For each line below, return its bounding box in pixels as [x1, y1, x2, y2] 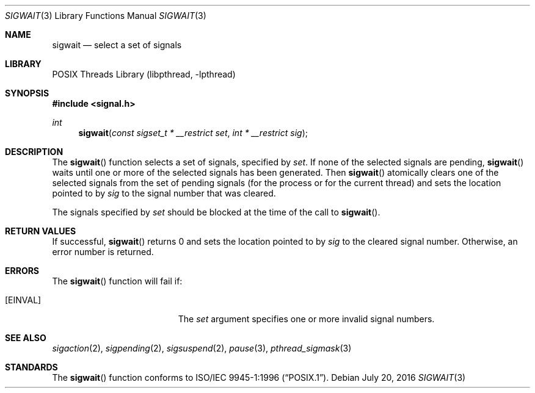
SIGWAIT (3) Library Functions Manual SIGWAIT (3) [5, 10, 206, 21]
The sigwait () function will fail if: [52, 276, 183, 286]
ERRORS [5, 265, 40, 276]
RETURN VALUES [5, 226, 76, 236]
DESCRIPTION [5, 146, 64, 157]
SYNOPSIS [5, 88, 49, 98]
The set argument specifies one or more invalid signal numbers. [178, 314, 435, 324]
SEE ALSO [5, 333, 46, 343]
